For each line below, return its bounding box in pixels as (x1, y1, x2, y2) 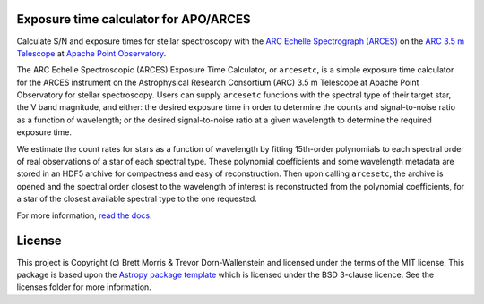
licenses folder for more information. (16, 282, 151, 292)
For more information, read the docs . (16, 210, 152, 221)
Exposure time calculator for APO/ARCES (16, 12, 251, 27)
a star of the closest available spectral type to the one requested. (16, 193, 257, 205)
